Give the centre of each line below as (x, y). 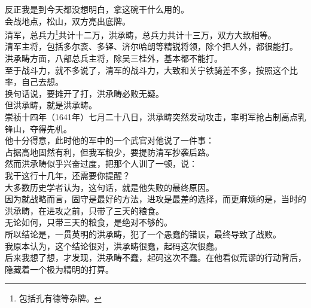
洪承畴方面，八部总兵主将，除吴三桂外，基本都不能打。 (114, 58)
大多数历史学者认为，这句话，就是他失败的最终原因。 (109, 187)
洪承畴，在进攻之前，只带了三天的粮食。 (84, 210)
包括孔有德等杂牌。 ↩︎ (60, 298)
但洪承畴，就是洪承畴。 (51, 105)
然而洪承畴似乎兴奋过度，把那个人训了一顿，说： (101, 164)
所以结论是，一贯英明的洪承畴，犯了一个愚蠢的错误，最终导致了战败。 (143, 234)
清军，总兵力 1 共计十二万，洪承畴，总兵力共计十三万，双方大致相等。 (141, 34)
